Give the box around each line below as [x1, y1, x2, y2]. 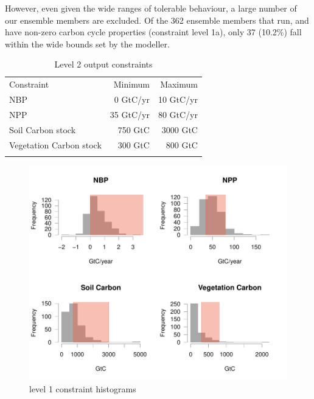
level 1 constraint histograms [29, 382, 136, 395]
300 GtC [117, 138, 150, 151]
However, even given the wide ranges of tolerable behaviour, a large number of [5, 2, 297, 14]
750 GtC [117, 123, 150, 136]
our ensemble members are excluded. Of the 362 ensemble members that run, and [5, 13, 309, 26]
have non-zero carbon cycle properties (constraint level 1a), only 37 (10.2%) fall [5, 26, 302, 38]
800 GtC [166, 138, 198, 151]
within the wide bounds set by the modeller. [5, 37, 170, 50]
